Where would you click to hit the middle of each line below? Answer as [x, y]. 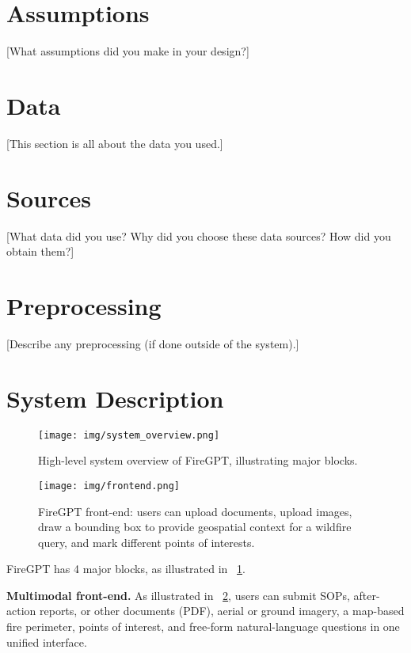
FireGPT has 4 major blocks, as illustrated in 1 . [126, 569]
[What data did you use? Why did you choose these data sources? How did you [199, 235]
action [21, 611]
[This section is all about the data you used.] [115, 143]
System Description [115, 398]
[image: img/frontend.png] [109, 486]
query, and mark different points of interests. [147, 542]
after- [367, 595]
